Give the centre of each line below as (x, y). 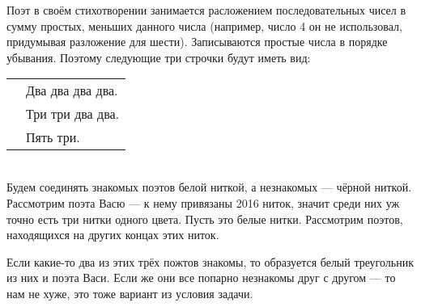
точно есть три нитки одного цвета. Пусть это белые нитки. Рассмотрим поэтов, (205, 219)
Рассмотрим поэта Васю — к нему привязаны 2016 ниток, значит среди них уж (203, 202)
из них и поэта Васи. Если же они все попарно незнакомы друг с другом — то (201, 278)
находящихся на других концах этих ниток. (113, 235)
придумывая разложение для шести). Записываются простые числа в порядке (197, 42)
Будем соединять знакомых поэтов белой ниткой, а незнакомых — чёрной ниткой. (209, 187)
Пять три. (53, 137)
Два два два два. (72, 90)
